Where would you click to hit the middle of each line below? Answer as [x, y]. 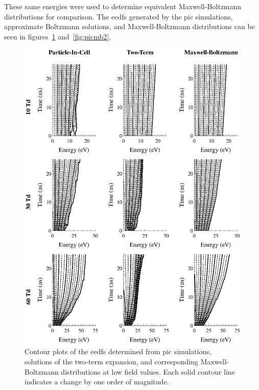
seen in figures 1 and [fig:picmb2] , [58, 36]
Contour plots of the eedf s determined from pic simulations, [118, 351]
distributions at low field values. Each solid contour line [148, 371]
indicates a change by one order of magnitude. [97, 382]
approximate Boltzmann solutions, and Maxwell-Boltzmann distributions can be [129, 26]
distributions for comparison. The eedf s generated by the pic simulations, [119, 16]
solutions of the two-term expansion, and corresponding [111, 361]
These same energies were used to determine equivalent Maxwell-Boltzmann [123, 6]
